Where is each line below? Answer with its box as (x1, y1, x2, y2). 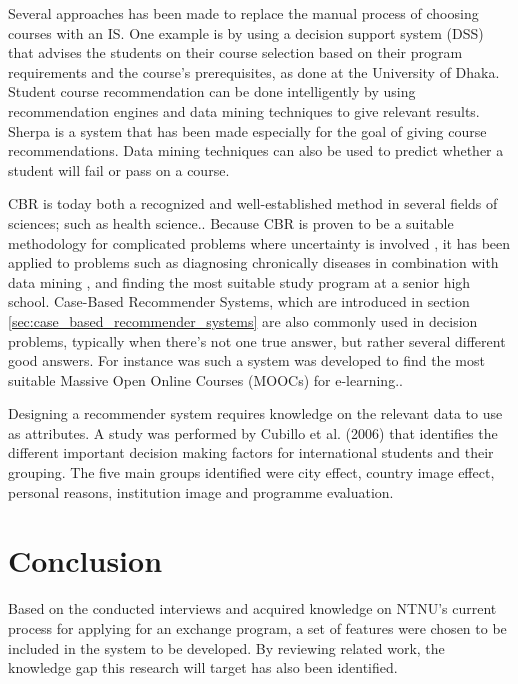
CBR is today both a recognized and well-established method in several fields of (8, 193, 498, 214)
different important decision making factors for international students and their (8, 442, 494, 463)
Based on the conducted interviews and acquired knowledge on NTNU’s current (8, 598, 497, 619)
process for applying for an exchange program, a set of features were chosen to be (8, 617, 507, 638)
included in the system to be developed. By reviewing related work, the (8, 637, 445, 658)
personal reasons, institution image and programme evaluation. (8, 481, 394, 502)
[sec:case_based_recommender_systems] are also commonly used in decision (8, 310, 478, 331)
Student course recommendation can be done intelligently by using (8, 81, 416, 102)
